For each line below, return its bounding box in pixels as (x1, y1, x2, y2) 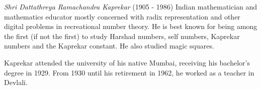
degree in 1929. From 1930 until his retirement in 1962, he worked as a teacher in (4, 67, 254, 77)
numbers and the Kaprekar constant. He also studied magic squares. (4, 40, 214, 51)
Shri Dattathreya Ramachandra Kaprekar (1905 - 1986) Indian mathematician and (4, 1, 257, 11)
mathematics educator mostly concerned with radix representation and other (4, 11, 240, 21)
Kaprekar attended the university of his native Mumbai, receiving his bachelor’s (4, 57, 250, 67)
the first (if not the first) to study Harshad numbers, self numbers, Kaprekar (4, 30, 240, 41)
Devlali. (4, 77, 28, 87)
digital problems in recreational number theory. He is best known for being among (4, 21, 257, 31)
